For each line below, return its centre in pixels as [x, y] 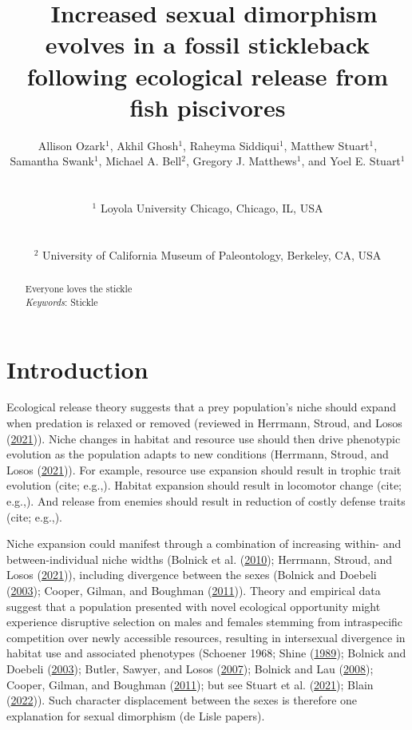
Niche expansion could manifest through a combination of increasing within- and [204, 544]
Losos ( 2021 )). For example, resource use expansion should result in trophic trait [204, 469]
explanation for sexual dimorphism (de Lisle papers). [136, 715]
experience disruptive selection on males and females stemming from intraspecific [205, 622]
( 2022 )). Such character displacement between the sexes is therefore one [182, 700]
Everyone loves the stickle [79, 289]
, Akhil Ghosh [144, 145]
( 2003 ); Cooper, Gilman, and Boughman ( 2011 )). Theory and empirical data [194, 591]
